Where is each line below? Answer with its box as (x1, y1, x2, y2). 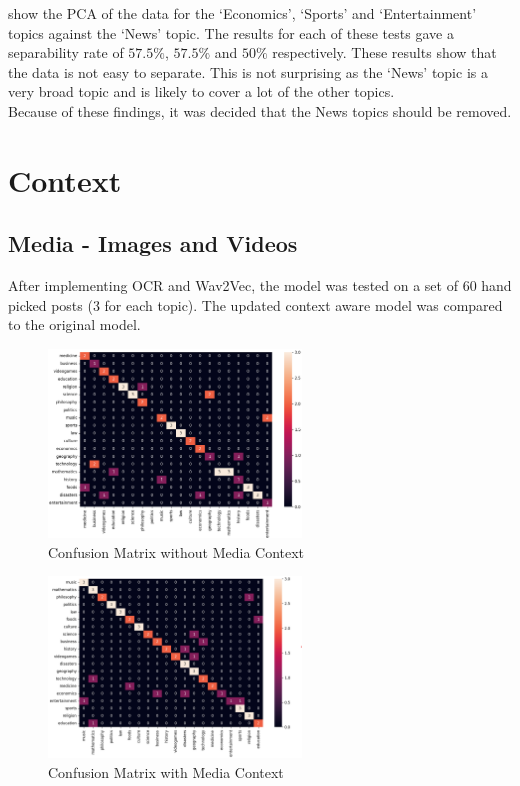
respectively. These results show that (272, 42, 497, 63)
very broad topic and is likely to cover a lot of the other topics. (8, 81, 395, 102)
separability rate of (8, 42, 124, 63)
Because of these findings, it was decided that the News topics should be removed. (8, 100, 512, 121)
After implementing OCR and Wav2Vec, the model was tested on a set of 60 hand (8, 275, 512, 296)
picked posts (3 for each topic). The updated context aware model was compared (8, 294, 503, 315)
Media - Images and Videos (8, 228, 298, 259)
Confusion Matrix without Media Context (48, 541, 305, 562)
